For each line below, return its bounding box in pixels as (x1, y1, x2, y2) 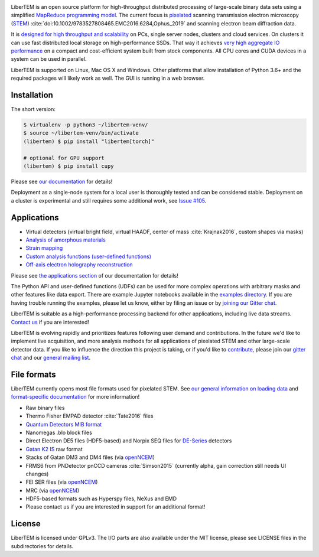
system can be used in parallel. (11, 56, 87, 63)
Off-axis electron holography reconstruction (25, 261, 133, 268)
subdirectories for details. (11, 542, 74, 549)
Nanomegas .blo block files (25, 429, 93, 436)
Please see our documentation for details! (11, 178, 113, 185)
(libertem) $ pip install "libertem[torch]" (23, 138, 155, 145)
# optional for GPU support (23, 154, 105, 161)
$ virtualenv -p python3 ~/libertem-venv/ (23, 122, 148, 128)
